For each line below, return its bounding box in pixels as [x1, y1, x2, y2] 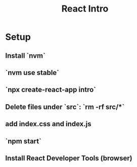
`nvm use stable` [5, 68, 60, 77]
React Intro [61, 3, 109, 15]
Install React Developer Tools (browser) [5, 154, 132, 162]
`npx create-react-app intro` [5, 86, 96, 94]
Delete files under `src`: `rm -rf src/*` [5, 103, 125, 111]
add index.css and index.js [5, 120, 92, 128]
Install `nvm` [5, 51, 45, 60]
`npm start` [5, 137, 42, 145]
